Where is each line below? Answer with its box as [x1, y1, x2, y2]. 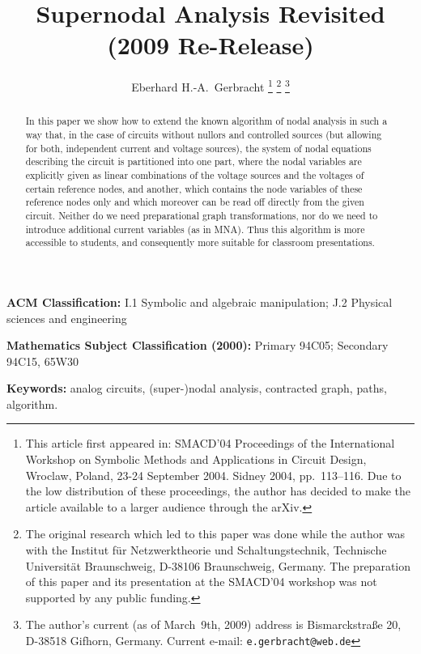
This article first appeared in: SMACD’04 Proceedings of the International [25, 435, 395, 452]
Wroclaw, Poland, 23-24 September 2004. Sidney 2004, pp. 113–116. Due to [25, 466, 402, 483]
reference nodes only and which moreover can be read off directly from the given [25, 195, 364, 209]
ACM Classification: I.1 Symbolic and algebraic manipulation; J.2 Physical [6, 293, 393, 310]
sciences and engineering [6, 309, 127, 326]
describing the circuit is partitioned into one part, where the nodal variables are [25, 155, 362, 168]
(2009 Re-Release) [107, 28, 314, 62]
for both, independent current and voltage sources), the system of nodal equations [25, 141, 372, 155]
